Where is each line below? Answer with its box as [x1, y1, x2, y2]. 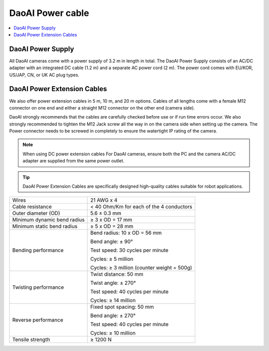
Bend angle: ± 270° [90, 312, 136, 319]
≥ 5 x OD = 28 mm [90, 223, 134, 230]
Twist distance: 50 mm [90, 271, 144, 278]
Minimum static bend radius [12, 223, 78, 230]
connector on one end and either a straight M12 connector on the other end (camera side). [9, 105, 195, 111]
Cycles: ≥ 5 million [90, 255, 134, 262]
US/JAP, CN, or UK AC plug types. [9, 72, 80, 78]
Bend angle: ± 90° [90, 238, 133, 245]
